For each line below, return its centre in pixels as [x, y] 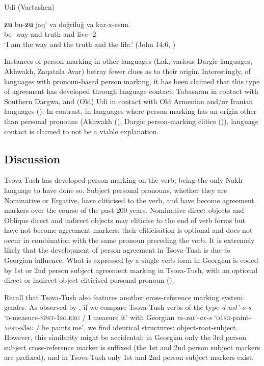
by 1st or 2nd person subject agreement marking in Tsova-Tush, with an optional [131, 270]
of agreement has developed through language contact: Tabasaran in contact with [131, 91]
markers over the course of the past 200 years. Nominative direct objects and [124, 210]
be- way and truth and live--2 [50, 34]
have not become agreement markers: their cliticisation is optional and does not [128, 230]
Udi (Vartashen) [30, 7]
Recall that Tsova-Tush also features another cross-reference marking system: [125, 297]
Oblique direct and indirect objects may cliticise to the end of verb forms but [125, 220]
